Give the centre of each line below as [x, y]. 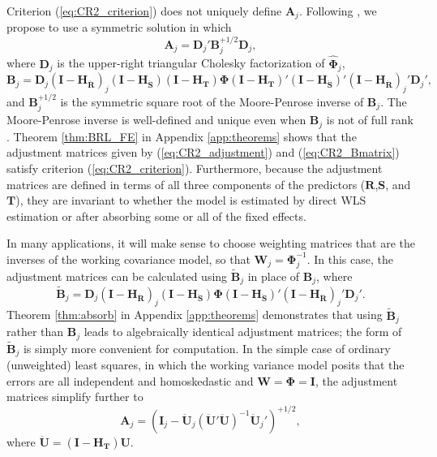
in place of [274, 276]
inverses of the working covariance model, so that [129, 259]
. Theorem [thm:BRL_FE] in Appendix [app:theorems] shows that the [182, 136]
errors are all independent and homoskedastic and [130, 380]
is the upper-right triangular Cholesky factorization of [191, 63]
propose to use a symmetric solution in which [119, 27]
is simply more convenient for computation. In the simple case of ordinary [207, 348]
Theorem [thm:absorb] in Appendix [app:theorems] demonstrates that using [195, 315]
